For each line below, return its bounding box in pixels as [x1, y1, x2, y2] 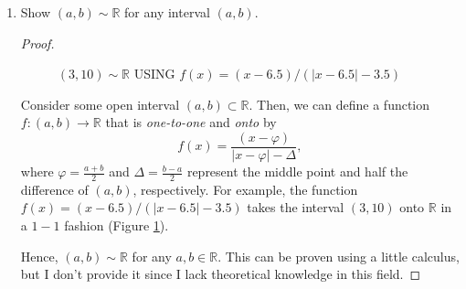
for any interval [124, 3, 210, 21]
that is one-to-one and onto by [105, 112, 277, 132]
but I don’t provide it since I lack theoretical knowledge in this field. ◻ [20, 264, 421, 284]
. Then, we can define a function [249, 94, 430, 113]
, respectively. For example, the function [132, 179, 358, 198]
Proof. [20, 33, 55, 52]
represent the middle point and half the [186, 162, 408, 181]
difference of [20, 179, 89, 198]
